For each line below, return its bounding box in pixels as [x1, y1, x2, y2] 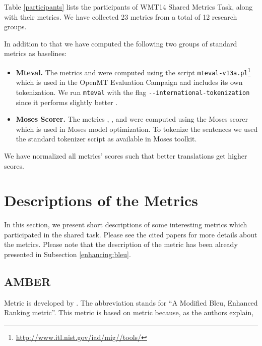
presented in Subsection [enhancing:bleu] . [4, 249, 131, 259]
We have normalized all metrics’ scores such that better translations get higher [4, 150, 247, 161]
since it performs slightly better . [16, 96, 118, 107]
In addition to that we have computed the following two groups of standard [4, 38, 237, 48]
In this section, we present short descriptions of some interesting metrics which [4, 219, 247, 230]
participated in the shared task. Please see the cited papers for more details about [4, 229, 257, 239]
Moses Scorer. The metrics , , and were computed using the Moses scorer [16, 114, 248, 124]
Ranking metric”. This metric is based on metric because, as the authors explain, [4, 307, 254, 318]
